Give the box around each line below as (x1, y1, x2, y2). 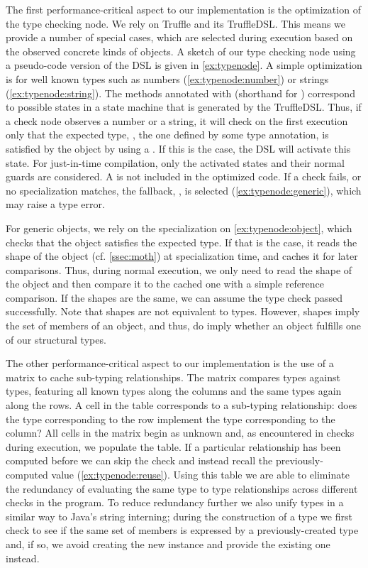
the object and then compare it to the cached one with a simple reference (6, 276, 324, 291)
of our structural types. (6, 332, 106, 346)
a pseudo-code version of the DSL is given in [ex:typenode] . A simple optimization (6, 58, 362, 72)
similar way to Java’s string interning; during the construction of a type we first (6, 508, 352, 523)
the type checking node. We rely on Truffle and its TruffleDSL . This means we (6, 16, 346, 31)
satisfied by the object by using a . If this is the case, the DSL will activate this (6, 141, 351, 155)
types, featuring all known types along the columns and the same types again (6, 383, 342, 398)
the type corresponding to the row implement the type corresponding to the (6, 411, 335, 426)
